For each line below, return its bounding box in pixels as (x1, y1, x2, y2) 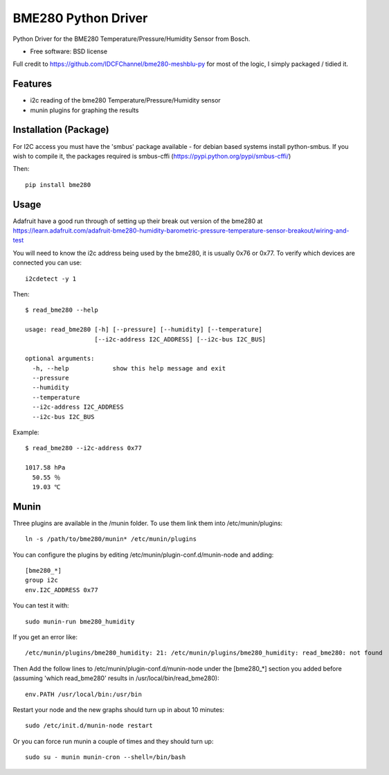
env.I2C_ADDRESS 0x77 (25, 586, 98, 594)
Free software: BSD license (30, 47, 107, 55)
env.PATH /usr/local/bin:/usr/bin (25, 690, 142, 698)
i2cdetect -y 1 (25, 274, 77, 283)
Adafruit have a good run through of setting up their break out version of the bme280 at (12, 217, 263, 225)
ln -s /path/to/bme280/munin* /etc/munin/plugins (25, 535, 197, 543)
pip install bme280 (25, 181, 91, 188)
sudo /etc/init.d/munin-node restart (25, 722, 154, 730)
